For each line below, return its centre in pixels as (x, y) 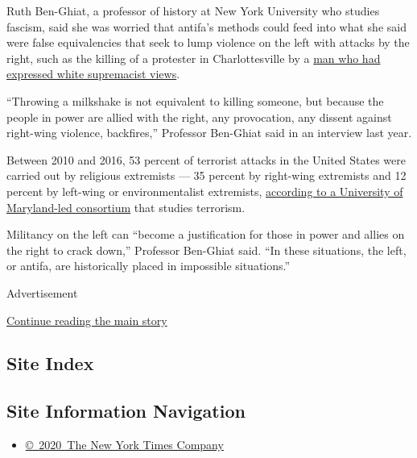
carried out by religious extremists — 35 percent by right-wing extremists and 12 (206, 175)
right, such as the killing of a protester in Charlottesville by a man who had (194, 58)
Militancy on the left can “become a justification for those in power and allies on (206, 234)
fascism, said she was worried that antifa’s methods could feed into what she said (206, 26)
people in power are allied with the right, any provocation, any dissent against (199, 117)
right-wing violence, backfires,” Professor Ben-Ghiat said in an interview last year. (209, 133)
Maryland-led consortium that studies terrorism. (126, 207)
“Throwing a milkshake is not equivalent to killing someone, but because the (195, 100)
